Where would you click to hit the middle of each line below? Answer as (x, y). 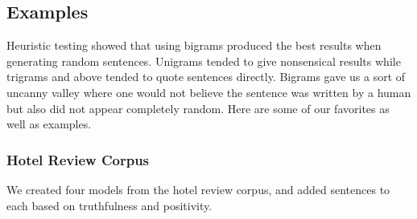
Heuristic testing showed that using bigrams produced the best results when (194, 45)
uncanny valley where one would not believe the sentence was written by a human (209, 92)
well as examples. (49, 124)
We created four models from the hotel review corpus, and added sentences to (198, 189)
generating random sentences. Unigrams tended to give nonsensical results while (204, 61)
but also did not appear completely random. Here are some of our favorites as (198, 108)
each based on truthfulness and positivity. (109, 205)
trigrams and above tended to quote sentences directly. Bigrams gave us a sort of (206, 77)
